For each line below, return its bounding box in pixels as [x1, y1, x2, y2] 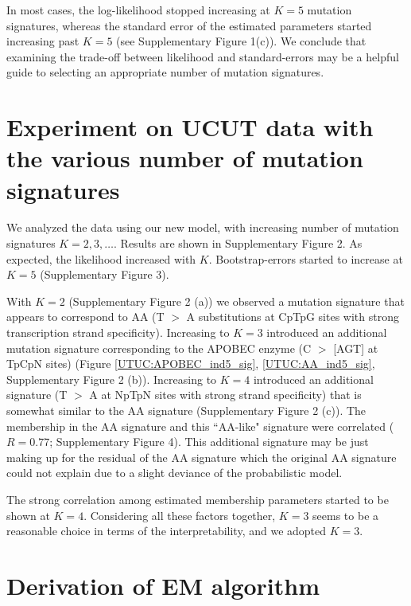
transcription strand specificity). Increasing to [6, 324, 230, 341]
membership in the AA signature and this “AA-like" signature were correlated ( [6, 417, 394, 434]
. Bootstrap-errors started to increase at [208, 250, 403, 267]
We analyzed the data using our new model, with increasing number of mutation [6, 219, 399, 236]
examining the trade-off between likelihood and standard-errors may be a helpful [6, 48, 399, 65]
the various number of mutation [6, 142, 363, 174]
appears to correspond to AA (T [6, 308, 165, 325]
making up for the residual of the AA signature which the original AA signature [6, 448, 397, 465]
